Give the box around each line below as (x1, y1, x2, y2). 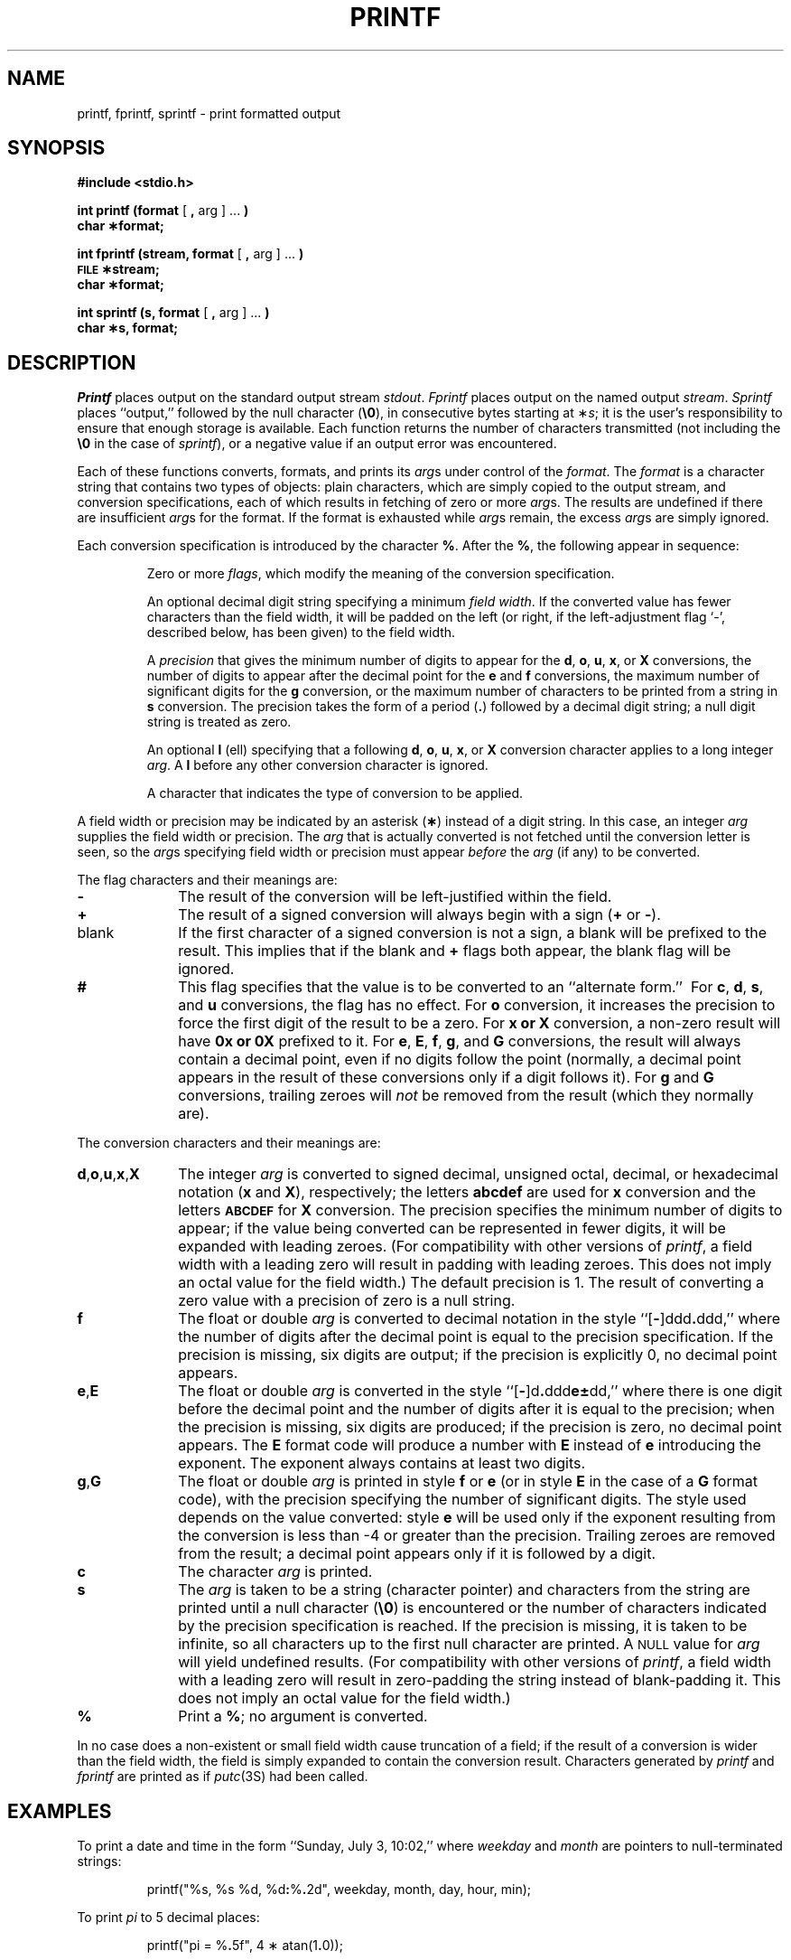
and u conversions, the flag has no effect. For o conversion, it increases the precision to (178, 996, 776, 1015)
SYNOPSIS (7, 136, 106, 160)
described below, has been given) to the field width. (146, 624, 456, 641)
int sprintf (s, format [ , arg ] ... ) (77, 305, 270, 321)
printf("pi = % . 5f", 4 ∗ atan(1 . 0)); (146, 1937, 343, 1954)
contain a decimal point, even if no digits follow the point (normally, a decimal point (178, 1050, 741, 1069)
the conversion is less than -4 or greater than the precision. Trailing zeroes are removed (178, 1526, 776, 1545)
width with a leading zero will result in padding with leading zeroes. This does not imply (178, 1255, 772, 1274)
